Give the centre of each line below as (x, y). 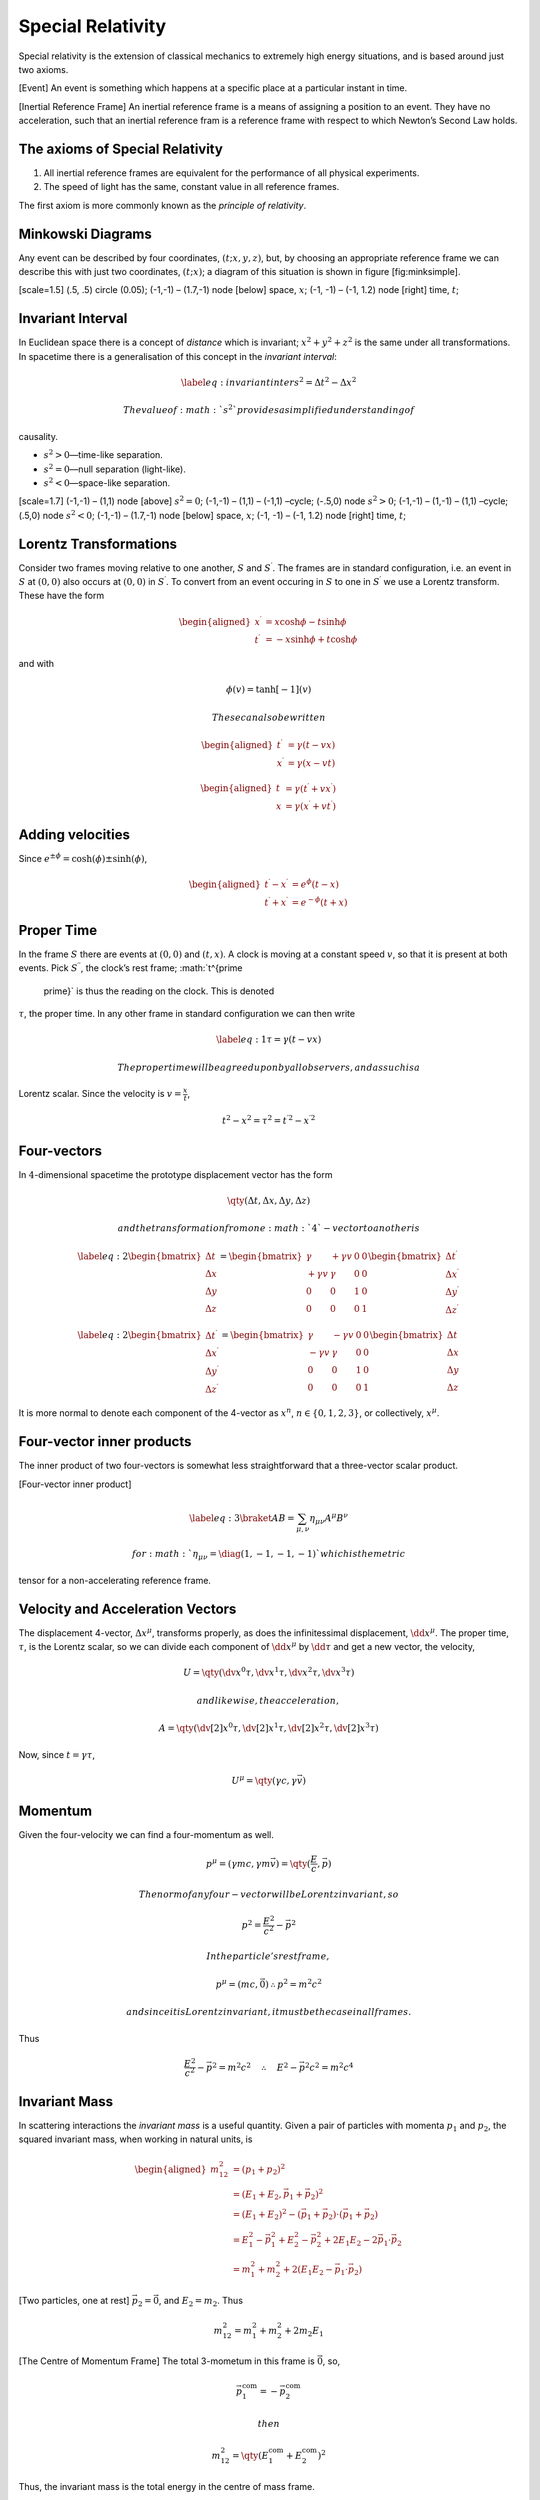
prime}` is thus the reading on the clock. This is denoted (159, 991)
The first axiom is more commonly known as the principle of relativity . (162, 205)
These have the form (61, 596)
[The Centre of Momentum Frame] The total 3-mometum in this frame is (166, 2361)
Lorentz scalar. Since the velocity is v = (100, 1094)
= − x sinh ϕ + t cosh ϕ (311, 639)
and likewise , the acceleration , (268, 1700)
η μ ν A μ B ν (329, 1518)
